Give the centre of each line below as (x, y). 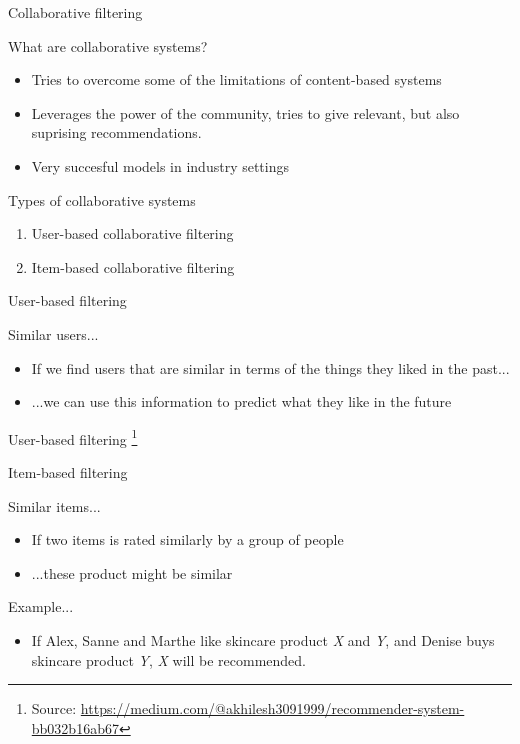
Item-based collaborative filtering (133, 266)
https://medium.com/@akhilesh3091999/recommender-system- (272, 708)
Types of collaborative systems (102, 199)
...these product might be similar (132, 572)
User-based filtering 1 (73, 437)
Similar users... (53, 333)
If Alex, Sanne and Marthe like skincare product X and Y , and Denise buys (263, 639)
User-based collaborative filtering (132, 233)
